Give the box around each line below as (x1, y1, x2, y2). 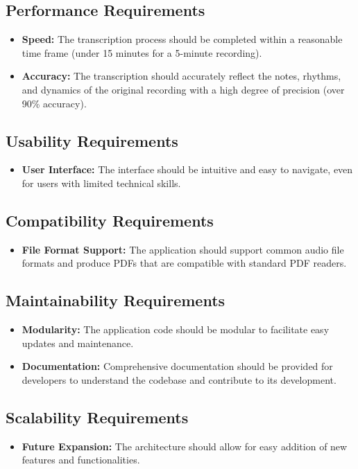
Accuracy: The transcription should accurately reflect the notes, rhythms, (22, 69, 341, 83)
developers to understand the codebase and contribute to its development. (22, 372, 336, 387)
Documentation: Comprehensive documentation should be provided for (22, 359, 333, 373)
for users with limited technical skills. (22, 175, 181, 190)
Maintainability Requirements (6, 290, 225, 311)
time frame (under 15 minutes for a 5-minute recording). (22, 45, 262, 60)
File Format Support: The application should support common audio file (22, 242, 344, 256)
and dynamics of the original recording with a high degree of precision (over (22, 82, 345, 96)
